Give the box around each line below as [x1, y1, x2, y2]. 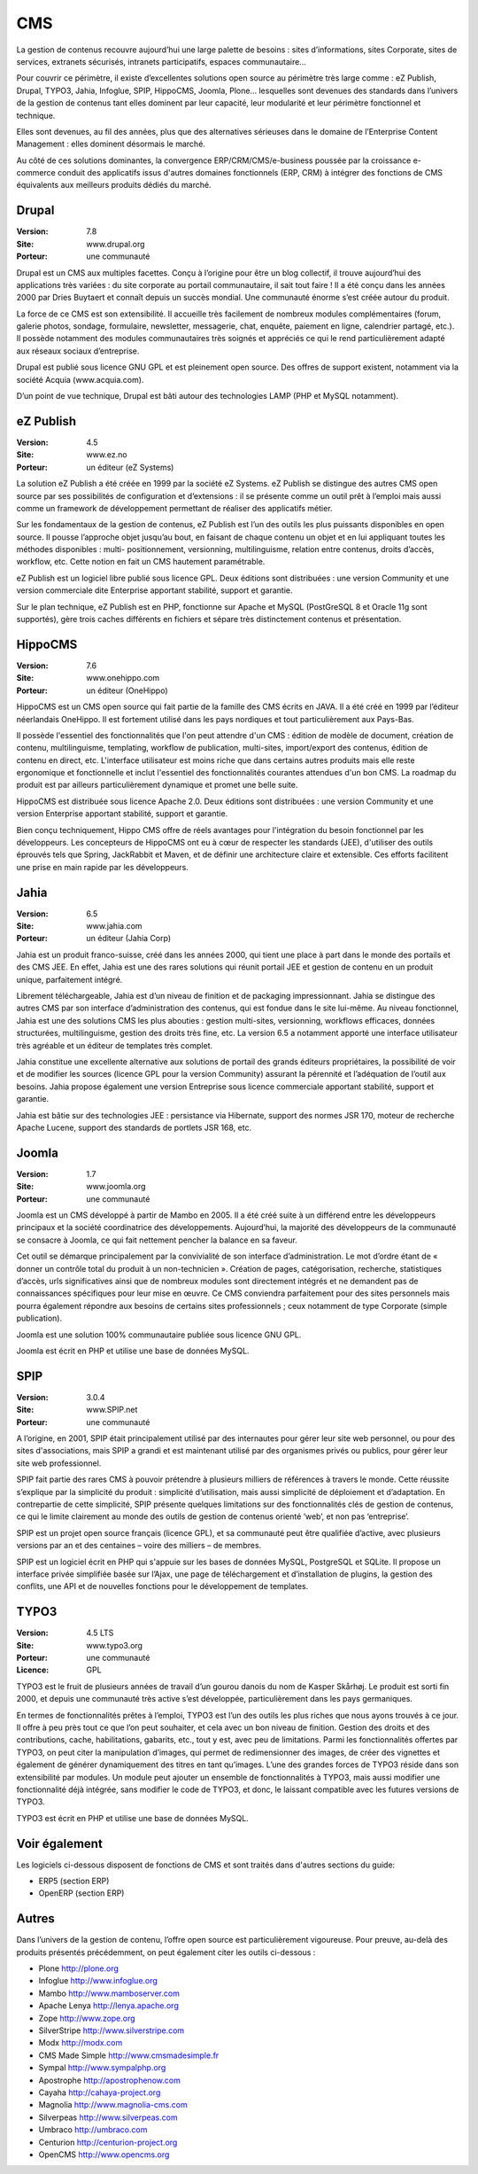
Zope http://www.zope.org [38, 2013, 136, 2023]
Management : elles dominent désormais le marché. [16, 138, 205, 150]
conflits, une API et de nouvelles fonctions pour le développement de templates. [16, 1581, 309, 1592]
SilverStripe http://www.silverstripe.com [38, 2025, 185, 2036]
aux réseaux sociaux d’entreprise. [16, 346, 140, 356]
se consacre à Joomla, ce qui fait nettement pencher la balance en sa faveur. [16, 1235, 298, 1245]
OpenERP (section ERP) [38, 1888, 125, 1898]
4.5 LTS [86, 1627, 114, 1639]
